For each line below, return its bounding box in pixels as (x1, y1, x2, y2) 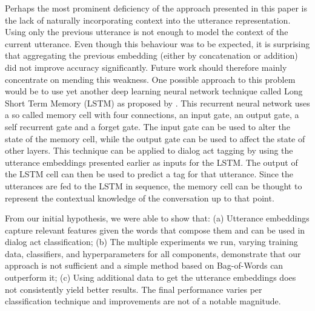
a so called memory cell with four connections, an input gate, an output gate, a (5, 108, 299, 121)
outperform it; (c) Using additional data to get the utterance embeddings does (5, 271, 296, 284)
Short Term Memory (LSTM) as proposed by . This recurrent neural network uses (5, 96, 310, 109)
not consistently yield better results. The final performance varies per (5, 283, 262, 295)
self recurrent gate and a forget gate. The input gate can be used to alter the (5, 120, 290, 133)
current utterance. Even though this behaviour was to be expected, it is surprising (5, 37, 310, 50)
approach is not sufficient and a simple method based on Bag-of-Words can (5, 259, 283, 272)
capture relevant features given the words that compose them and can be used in (5, 223, 305, 236)
